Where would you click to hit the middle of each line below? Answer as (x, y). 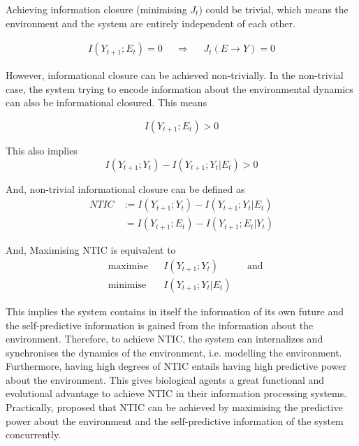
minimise (127, 285)
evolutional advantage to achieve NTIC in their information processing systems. (176, 393)
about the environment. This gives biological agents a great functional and (165, 379)
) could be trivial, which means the (273, 9)
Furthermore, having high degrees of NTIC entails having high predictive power (176, 366)
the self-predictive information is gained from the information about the (160, 325)
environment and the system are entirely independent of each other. (151, 23)
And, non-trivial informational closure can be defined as (125, 188)
